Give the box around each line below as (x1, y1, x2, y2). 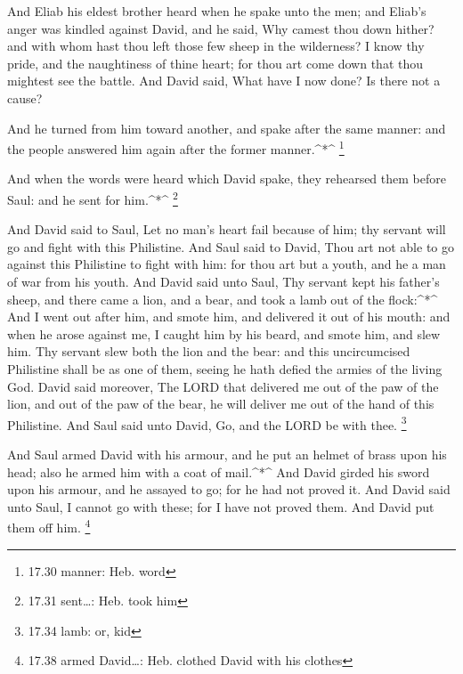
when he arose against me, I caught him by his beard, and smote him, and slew (7, 324, 441, 343)
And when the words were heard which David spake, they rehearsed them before (7, 169, 446, 188)
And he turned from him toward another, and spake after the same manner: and (7, 118, 446, 137)
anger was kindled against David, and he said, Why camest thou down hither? (7, 19, 435, 37)
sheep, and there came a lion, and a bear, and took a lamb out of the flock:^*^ (7, 289, 438, 308)
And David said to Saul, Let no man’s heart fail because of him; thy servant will (7, 220, 446, 239)
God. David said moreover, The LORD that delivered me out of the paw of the (7, 377, 439, 395)
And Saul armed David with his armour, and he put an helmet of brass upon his (7, 445, 447, 464)
